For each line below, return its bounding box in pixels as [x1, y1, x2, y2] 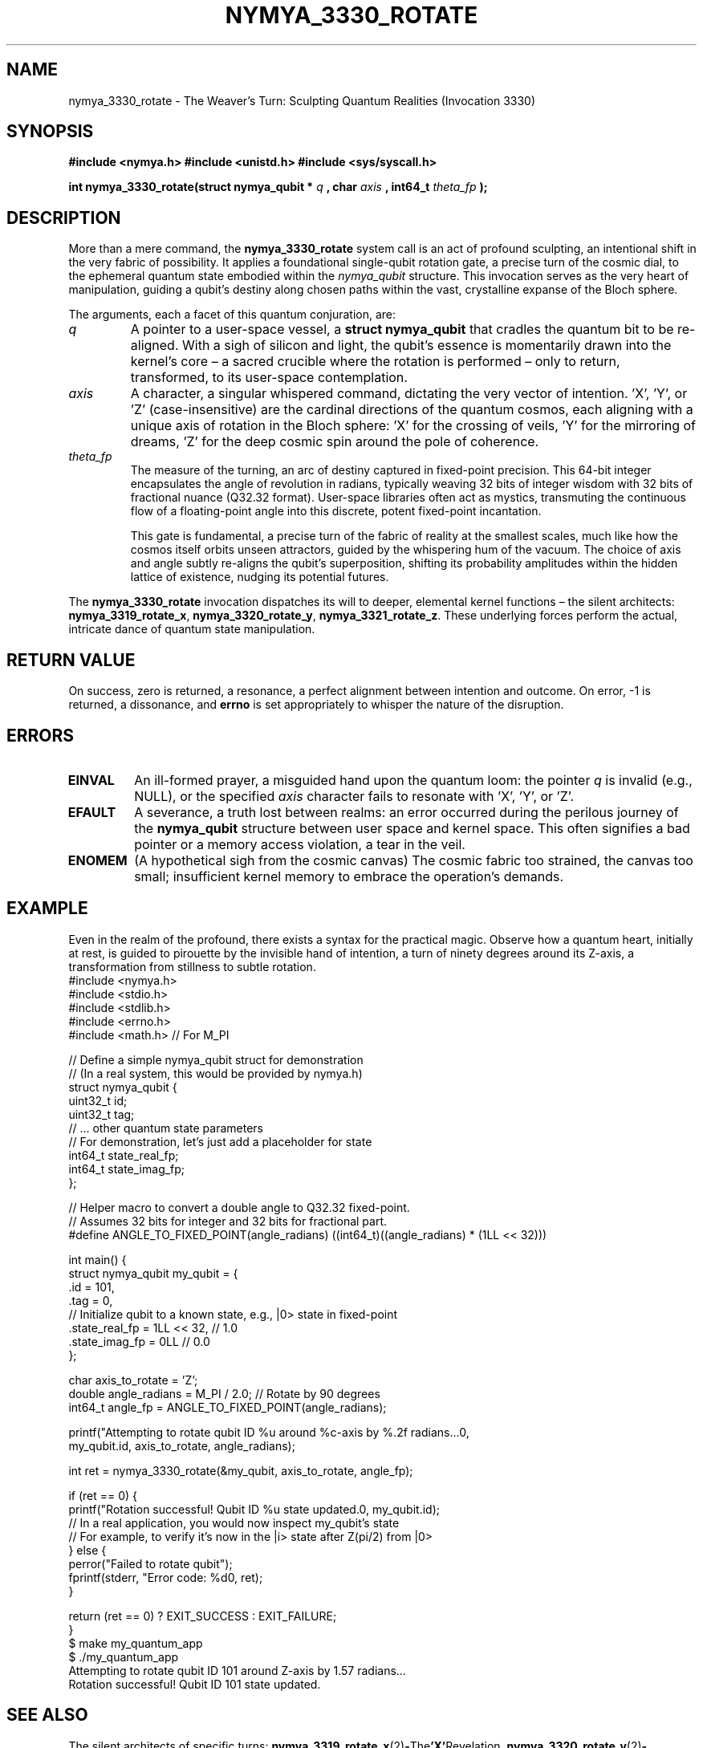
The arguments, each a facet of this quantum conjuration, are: [68, 307, 396, 322]
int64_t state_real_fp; [68, 1148, 179, 1162]
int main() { [68, 1252, 127, 1266]
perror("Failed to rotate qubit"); [68, 1556, 233, 1571]
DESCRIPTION [6, 207, 121, 228]
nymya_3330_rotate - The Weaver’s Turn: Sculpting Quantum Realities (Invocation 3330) [68, 93, 536, 108]
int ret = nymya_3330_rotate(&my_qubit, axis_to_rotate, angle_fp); [68, 1463, 413, 1478]
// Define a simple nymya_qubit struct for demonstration [68, 1052, 364, 1067]
